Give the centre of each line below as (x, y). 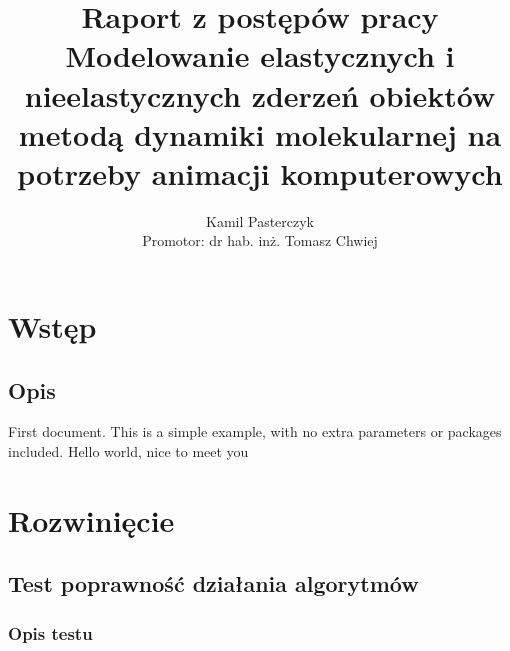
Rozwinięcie (91, 519)
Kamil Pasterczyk (260, 220)
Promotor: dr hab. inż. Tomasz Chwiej (260, 240)
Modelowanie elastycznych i (260, 55)
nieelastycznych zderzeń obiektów (260, 94)
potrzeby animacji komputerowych (260, 172)
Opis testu (50, 632)
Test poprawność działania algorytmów (213, 583)
